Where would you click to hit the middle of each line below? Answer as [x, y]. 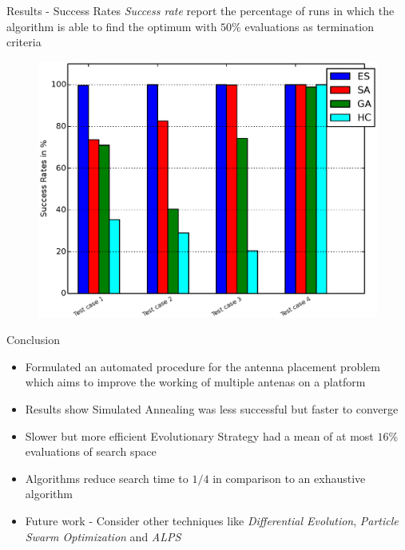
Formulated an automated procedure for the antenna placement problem [202, 366]
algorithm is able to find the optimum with [112, 26]
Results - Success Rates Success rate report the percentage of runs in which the [201, 10]
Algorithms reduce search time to [107, 478]
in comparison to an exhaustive [289, 478]
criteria [24, 42]
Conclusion [33, 340]
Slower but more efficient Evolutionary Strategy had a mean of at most [199, 435]
